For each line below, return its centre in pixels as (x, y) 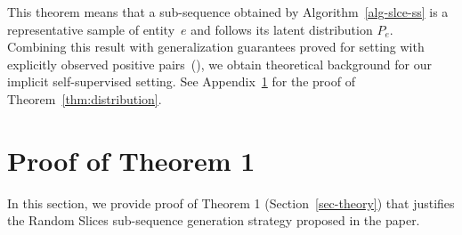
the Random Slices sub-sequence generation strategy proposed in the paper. (214, 220)
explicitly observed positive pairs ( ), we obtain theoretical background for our (219, 64)
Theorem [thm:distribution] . (85, 98)
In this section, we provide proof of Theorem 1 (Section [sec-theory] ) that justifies (231, 203)
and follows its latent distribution (282, 29)
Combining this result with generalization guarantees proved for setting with (216, 47)
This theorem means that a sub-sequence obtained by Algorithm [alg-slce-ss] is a (228, 12)
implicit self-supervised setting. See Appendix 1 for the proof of (181, 81)
